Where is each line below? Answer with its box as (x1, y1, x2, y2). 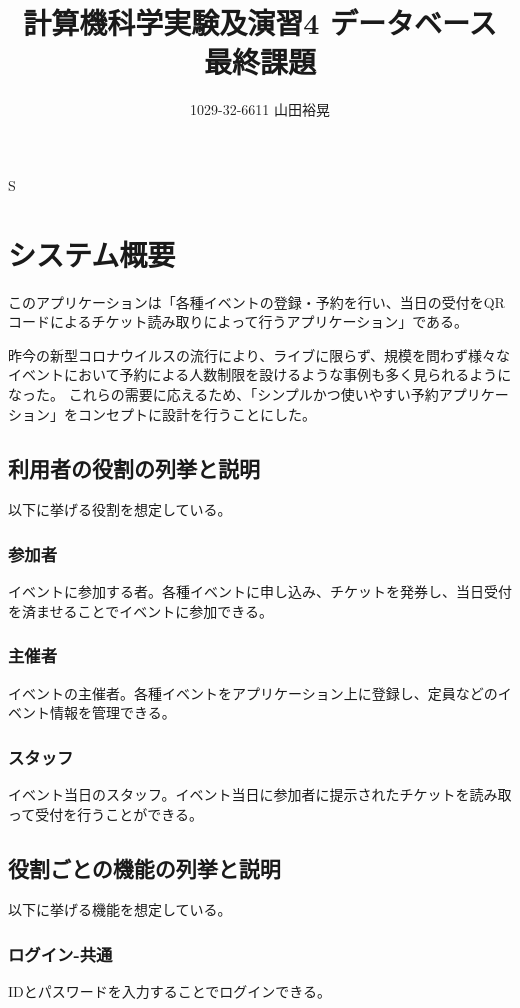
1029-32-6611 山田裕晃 (190, 99, 330, 120)
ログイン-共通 (8, 941, 113, 966)
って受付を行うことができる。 (8, 803, 204, 824)
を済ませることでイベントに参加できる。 (8, 600, 273, 621)
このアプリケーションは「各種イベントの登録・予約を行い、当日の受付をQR (8, 291, 505, 312)
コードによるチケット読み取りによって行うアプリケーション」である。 (8, 311, 469, 332)
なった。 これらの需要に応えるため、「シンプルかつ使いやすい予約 (8, 384, 439, 404)
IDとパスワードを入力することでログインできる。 (8, 981, 332, 1002)
